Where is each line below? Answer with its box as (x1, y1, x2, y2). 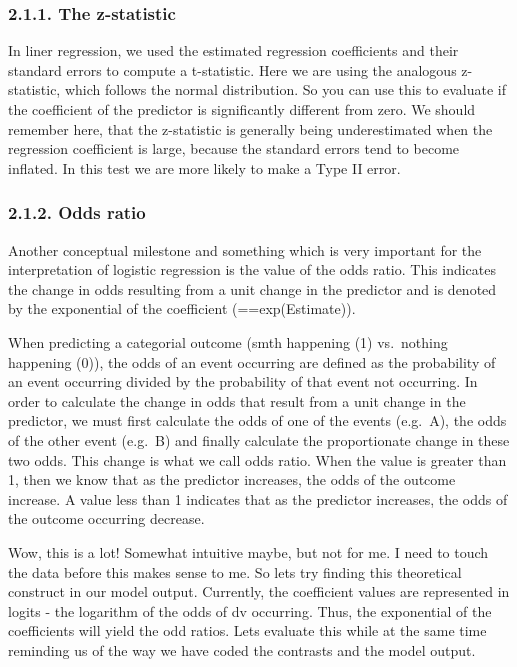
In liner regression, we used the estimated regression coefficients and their (8, 40, 459, 61)
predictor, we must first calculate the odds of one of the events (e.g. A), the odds (8, 410, 507, 431)
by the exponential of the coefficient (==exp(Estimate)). (8, 298, 356, 319)
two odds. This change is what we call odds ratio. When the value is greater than (8, 449, 507, 470)
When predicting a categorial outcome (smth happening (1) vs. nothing (8, 331, 448, 352)
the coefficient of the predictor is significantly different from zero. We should (8, 99, 476, 119)
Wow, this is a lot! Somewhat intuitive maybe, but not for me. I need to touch (8, 541, 489, 562)
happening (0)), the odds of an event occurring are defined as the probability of (8, 351, 496, 372)
